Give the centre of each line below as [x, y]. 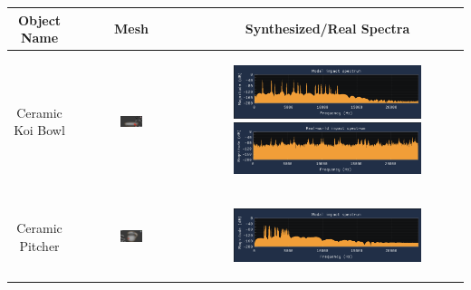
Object [39, 19]
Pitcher [39, 245]
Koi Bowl [39, 130]
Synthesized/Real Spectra [327, 29]
